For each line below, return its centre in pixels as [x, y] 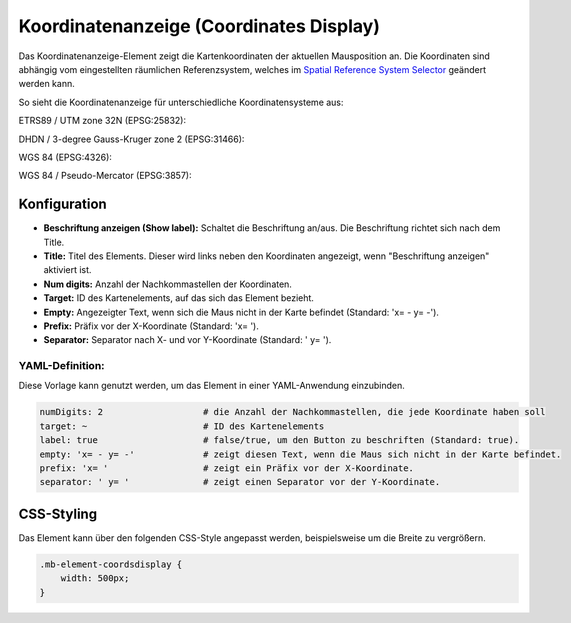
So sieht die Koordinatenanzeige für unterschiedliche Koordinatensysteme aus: [181, 102]
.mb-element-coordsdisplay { [111, 564]
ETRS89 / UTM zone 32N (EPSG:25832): [102, 121]
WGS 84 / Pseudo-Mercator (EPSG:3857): [105, 176]
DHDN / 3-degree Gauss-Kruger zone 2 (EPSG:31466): [131, 139]
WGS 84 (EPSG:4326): [65, 157]
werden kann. [46, 84]
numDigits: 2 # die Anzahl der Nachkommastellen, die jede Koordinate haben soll [292, 412]
